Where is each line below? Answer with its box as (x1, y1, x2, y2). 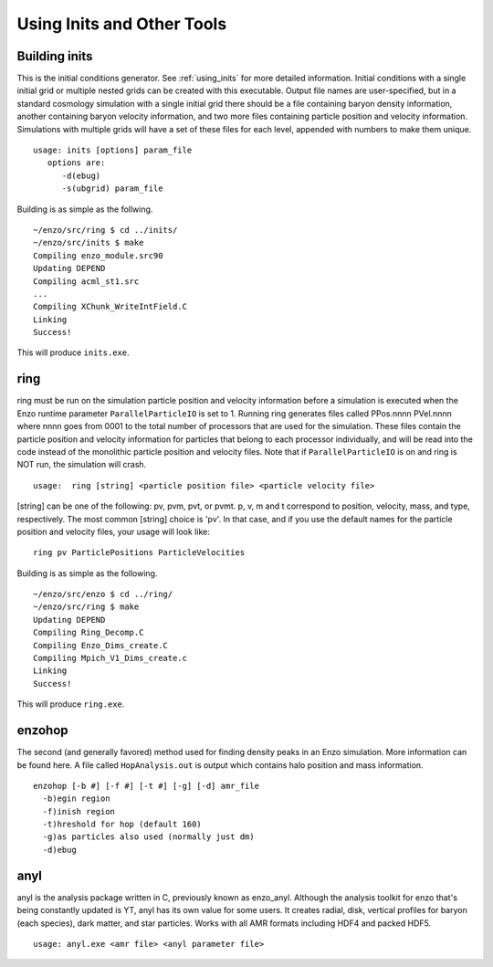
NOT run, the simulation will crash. (16, 459, 147, 470)
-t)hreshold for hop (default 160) (42, 819, 203, 830)
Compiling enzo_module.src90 (33, 250, 163, 260)
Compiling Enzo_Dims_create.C (33, 640, 169, 650)
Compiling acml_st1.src (33, 276, 140, 287)
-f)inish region (42, 806, 116, 816)
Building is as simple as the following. (16, 567, 158, 579)
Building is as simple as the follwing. (16, 204, 153, 215)
